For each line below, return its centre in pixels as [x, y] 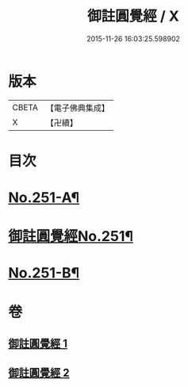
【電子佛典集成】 [77, 108]
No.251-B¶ [44, 273]
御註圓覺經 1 [38, 344]
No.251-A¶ [44, 198]
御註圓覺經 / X [133, 16]
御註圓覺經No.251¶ [71, 237]
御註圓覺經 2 [39, 373]
